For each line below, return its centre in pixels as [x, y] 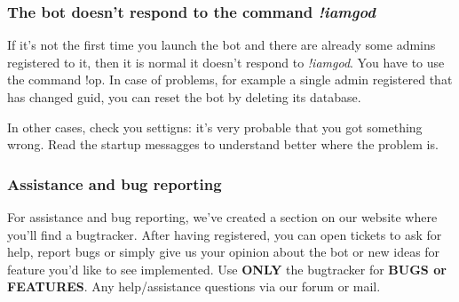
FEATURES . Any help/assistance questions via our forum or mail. [194, 286]
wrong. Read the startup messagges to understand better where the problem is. [223, 144]
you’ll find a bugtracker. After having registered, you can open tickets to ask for [225, 234]
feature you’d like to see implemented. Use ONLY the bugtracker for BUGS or [227, 269]
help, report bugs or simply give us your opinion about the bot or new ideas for [224, 252]
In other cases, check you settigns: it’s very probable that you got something [215, 127]
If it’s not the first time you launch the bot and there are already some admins [222, 45]
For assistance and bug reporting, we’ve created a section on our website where [222, 217]
